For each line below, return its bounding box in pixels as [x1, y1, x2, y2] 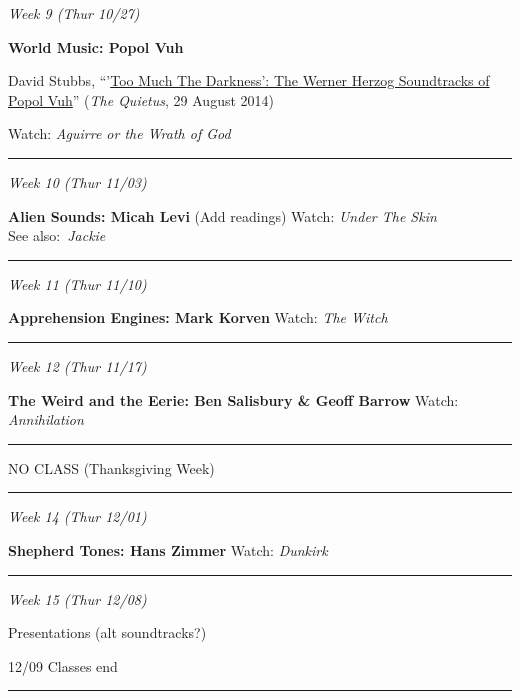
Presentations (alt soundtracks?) [8, 622, 207, 643]
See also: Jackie [8, 225, 106, 246]
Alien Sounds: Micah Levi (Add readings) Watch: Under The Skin [8, 205, 437, 226]
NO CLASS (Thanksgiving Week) [8, 457, 215, 478]
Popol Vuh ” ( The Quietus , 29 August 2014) [8, 89, 274, 110]
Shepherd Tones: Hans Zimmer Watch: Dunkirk [8, 539, 328, 560]
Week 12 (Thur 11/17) [8, 355, 147, 376]
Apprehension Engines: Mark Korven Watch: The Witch [8, 307, 388, 328]
